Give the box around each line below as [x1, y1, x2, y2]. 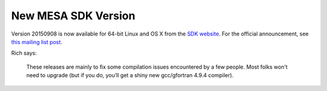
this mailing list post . [11, 38, 63, 45]
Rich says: [11, 49, 37, 57]
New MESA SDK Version [11, 9, 136, 22]
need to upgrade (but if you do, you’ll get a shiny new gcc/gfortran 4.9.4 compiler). [26, 72, 234, 79]
